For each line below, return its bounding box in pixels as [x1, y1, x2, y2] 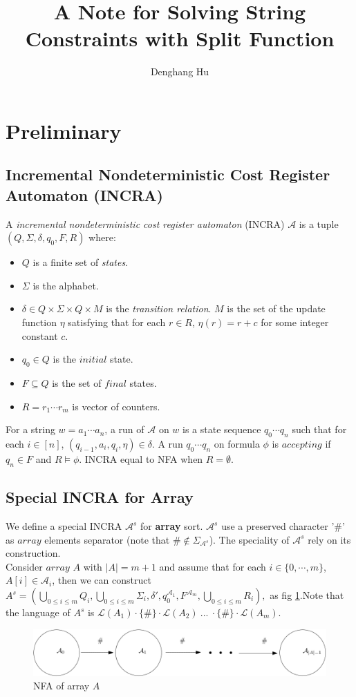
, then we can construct [52, 573, 151, 587]
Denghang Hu [150, 64, 209, 79]
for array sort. [140, 519, 203, 533]
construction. [6, 546, 61, 560]
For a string [6, 422, 55, 437]
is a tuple [299, 216, 339, 231]
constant [21, 328, 58, 343]
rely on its [308, 532, 351, 546]
